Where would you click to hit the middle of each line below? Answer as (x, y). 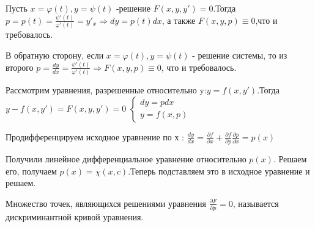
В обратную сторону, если (55, 55)
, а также (179, 20)
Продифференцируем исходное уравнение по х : (95, 136)
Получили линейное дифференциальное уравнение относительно (126, 159)
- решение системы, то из (240, 55)
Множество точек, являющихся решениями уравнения (106, 203)
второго (20, 67)
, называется (256, 203)
